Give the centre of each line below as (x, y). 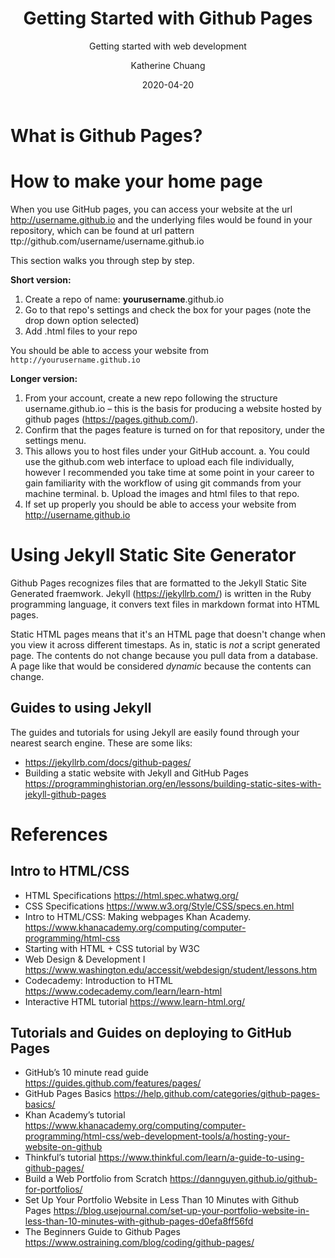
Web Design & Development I (85, 959)
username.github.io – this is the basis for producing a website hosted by (173, 408)
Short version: (41, 279)
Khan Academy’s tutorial (75, 1115)
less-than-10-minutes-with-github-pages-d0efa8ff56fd (139, 1221)
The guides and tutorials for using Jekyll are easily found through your (155, 732)
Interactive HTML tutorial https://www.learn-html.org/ (135, 1001)
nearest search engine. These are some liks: (101, 743)
